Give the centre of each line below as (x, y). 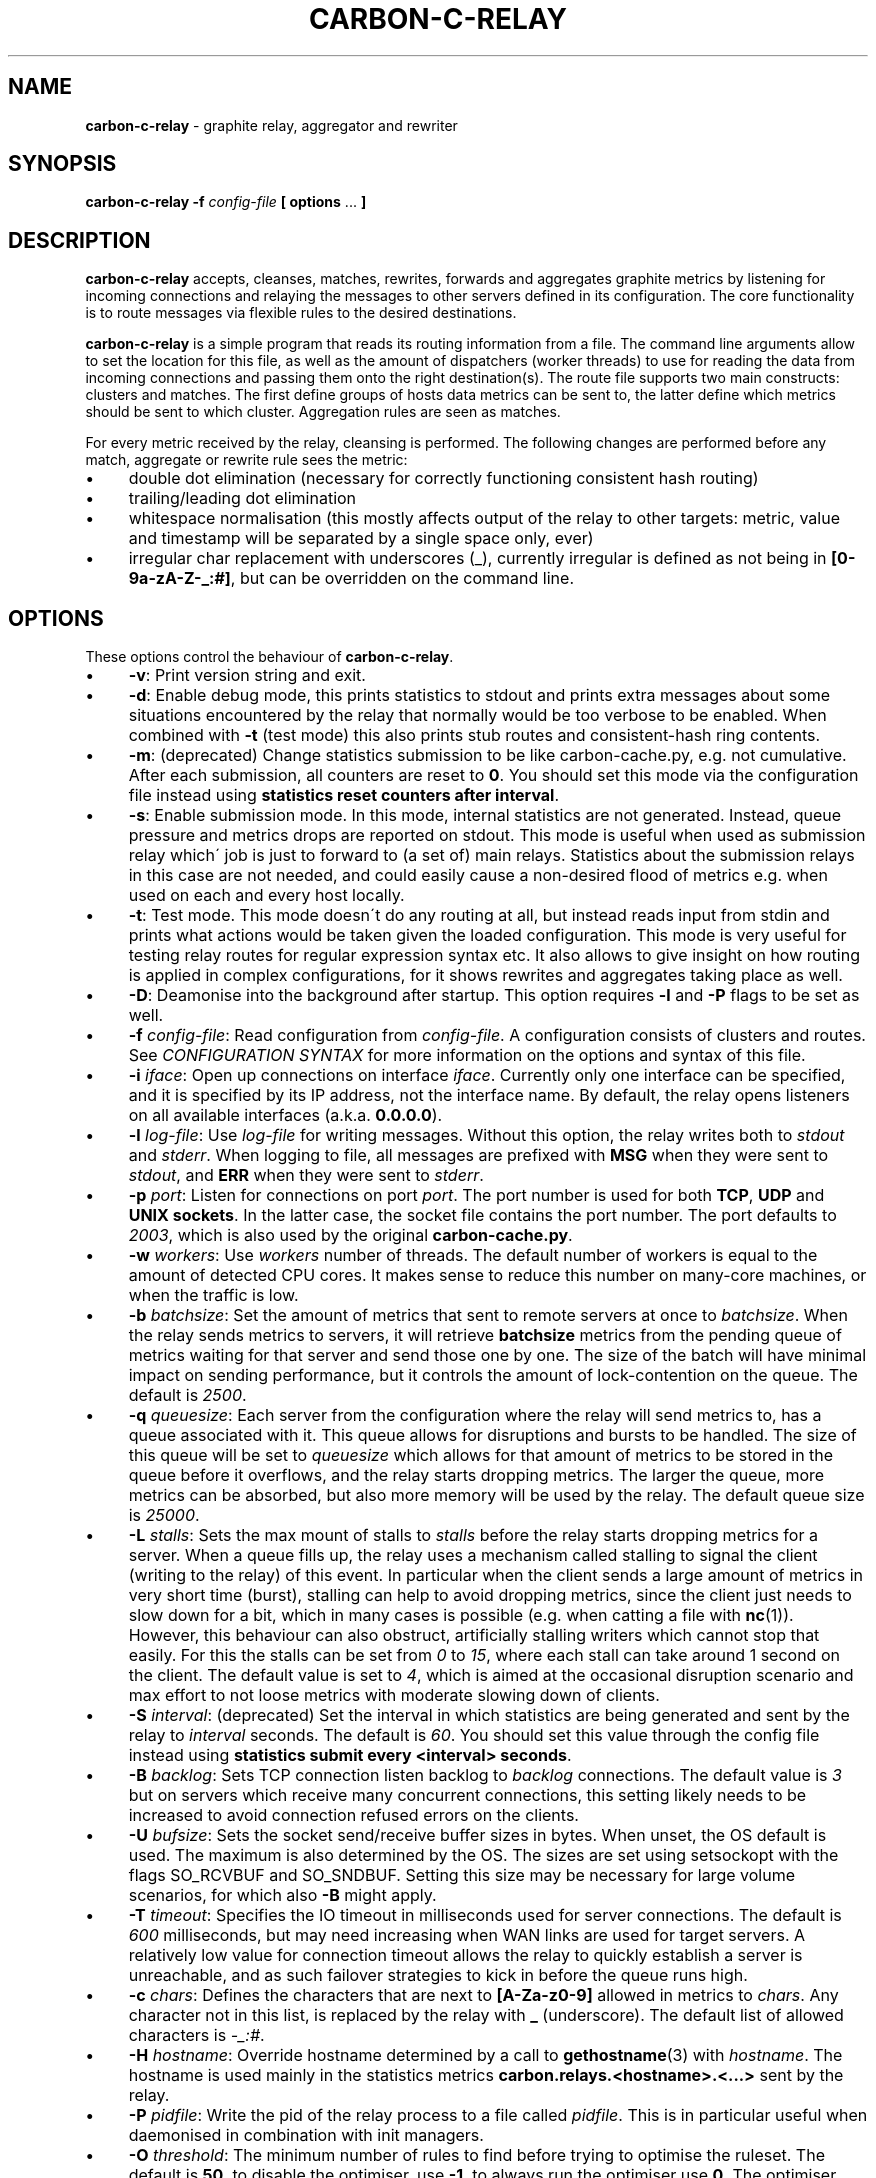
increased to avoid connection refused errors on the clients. (353, 1815)
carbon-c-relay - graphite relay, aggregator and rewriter (271, 125)
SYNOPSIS (62, 164)
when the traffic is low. (213, 1295)
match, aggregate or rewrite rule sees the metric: (246, 460)
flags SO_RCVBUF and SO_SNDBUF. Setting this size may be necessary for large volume (461, 1875)
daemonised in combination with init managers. (306, 2135)
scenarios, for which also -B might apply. (282, 1895)
